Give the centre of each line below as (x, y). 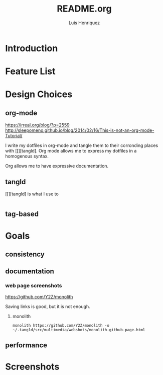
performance (26, 345)
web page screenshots (34, 286)
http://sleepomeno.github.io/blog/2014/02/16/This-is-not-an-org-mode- (80, 130)
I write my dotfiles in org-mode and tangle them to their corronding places (82, 145)
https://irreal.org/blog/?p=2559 (37, 125)
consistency (25, 254)
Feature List (30, 71)
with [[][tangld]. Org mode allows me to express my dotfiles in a (71, 151)
